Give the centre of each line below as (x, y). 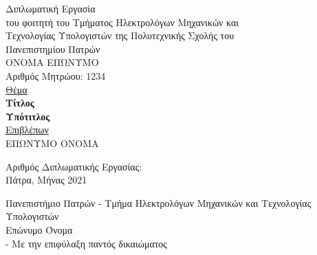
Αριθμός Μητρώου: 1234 (56, 75)
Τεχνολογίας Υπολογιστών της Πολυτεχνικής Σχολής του (120, 35)
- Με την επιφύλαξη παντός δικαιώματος (86, 243)
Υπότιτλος (28, 116)
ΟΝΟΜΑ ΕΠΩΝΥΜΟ (52, 62)
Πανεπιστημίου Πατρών (53, 48)
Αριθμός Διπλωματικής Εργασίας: (74, 166)
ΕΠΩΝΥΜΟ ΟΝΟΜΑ (52, 143)
